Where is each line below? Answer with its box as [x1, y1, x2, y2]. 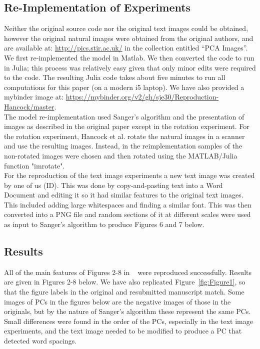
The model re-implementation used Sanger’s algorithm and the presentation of [4, 111, 244, 121]
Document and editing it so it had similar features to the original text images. [4, 189, 243, 200]
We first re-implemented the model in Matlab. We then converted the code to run [4, 52, 254, 62]
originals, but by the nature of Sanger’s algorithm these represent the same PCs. [4, 306, 251, 316]
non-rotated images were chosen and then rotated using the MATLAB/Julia [4, 150, 237, 160]
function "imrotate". [4, 160, 65, 170]
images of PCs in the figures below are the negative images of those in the [4, 296, 231, 306]
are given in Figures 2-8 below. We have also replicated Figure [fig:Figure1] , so [4, 276, 245, 287]
